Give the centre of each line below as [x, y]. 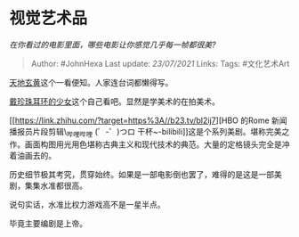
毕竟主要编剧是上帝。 [48, 223]
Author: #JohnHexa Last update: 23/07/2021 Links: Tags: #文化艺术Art [160, 63]
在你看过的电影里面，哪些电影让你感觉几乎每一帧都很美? [113, 45]
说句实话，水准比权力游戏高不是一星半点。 [87, 204]
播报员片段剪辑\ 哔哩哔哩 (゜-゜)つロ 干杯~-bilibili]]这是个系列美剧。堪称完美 [145, 132]
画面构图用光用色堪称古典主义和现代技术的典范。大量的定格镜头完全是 [153, 144]
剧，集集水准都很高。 [48, 185]
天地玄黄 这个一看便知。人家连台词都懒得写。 [91, 82]
